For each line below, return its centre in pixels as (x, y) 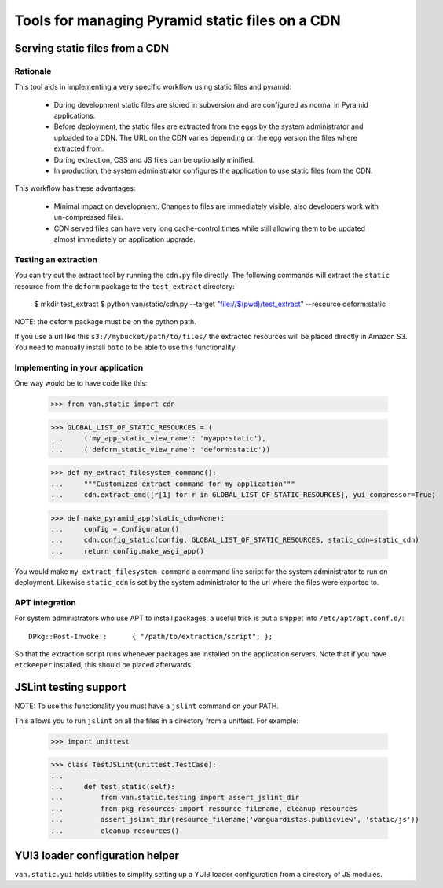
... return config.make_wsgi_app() (127, 551)
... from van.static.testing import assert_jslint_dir (175, 798)
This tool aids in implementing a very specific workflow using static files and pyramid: (153, 87)
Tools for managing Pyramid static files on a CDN (178, 20)
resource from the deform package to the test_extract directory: (124, 286)
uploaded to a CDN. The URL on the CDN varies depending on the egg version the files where (205, 137)
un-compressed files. (88, 217)
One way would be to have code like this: (81, 383)
